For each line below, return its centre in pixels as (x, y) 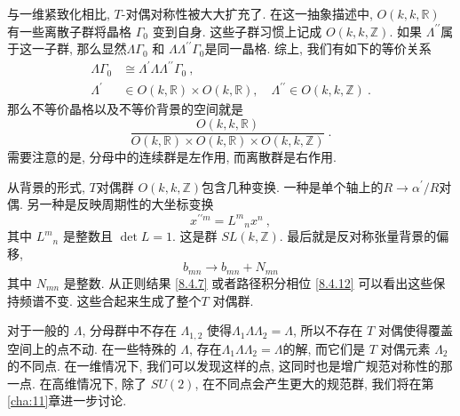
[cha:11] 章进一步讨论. (67, 400)
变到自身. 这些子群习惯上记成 (237, 31)
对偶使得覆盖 (415, 330)
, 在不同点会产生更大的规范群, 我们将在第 (314, 383)
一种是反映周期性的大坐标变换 (127, 204)
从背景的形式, (46, 186)
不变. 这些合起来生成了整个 (123, 300)
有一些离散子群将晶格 (69, 31)
